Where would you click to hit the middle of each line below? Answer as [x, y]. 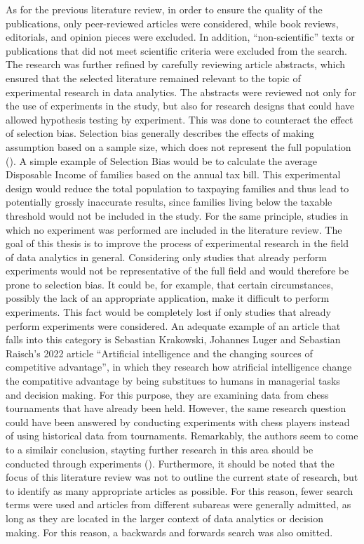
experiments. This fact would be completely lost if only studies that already [169, 312]
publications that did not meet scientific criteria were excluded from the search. [176, 50]
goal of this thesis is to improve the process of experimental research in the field [177, 243]
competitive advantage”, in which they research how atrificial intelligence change [179, 367]
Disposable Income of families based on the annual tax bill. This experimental [173, 174]
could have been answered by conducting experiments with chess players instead [178, 422]
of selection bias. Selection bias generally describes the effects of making [160, 133]
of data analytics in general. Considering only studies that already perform [166, 257]
